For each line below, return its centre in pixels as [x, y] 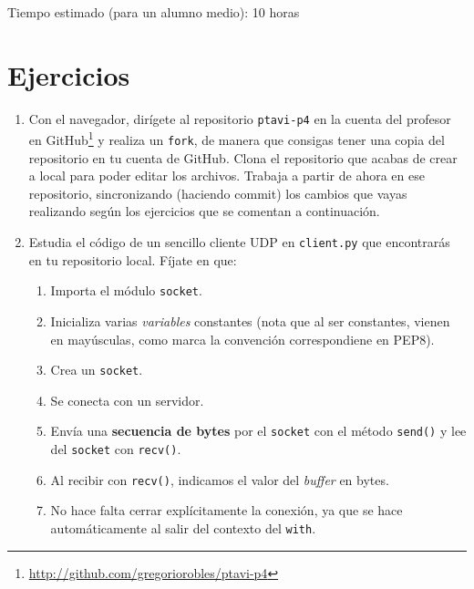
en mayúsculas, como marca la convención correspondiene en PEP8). [242, 339]
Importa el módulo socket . [126, 290]
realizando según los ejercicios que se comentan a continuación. [204, 211]
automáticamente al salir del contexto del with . [183, 527]
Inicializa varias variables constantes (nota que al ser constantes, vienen [250, 320]
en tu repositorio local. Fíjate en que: [133, 259]
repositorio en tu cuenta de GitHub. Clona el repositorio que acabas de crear [243, 157]
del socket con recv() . [116, 449]
